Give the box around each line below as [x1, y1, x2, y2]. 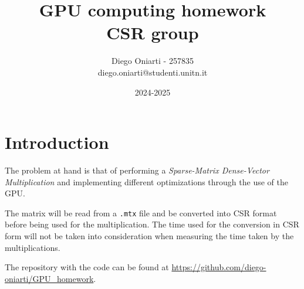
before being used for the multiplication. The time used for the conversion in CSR [5, 218, 299, 230]
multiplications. [5, 241, 60, 253]
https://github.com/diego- [171, 261, 266, 273]
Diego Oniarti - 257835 [112, 55, 194, 67]
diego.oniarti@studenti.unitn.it [97, 66, 208, 78]
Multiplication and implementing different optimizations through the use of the [5, 175, 288, 188]
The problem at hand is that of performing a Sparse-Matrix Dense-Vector [5, 164, 269, 176]
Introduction [5, 130, 109, 154]
